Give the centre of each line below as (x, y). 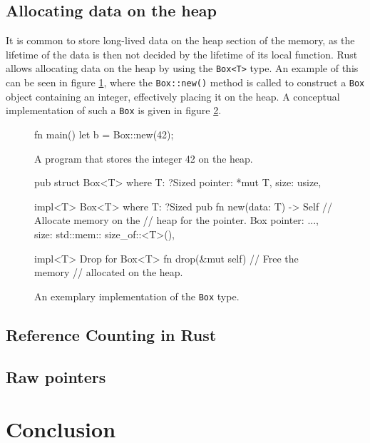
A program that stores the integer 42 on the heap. (144, 158)
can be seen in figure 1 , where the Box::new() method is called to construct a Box (185, 82)
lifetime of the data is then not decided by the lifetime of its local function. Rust (182, 54)
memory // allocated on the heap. (109, 272)
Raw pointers (56, 376)
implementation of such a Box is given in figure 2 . (114, 110)
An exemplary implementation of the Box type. (137, 296)
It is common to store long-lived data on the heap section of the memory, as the (180, 40)
